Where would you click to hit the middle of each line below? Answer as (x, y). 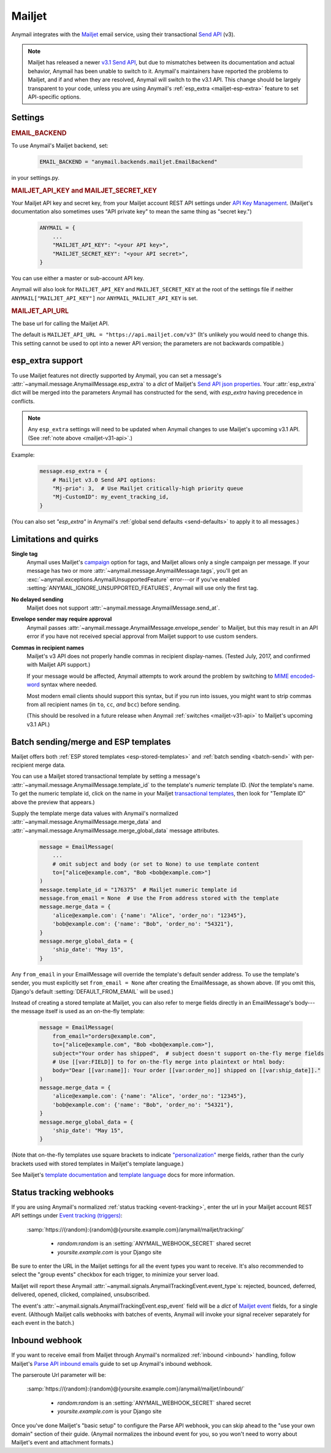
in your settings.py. (36, 178)
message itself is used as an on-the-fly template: (83, 1011)
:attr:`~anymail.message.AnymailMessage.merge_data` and (86, 822)
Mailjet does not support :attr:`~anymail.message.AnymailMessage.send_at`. (123, 608)
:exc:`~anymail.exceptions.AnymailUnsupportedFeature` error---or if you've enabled (133, 579)
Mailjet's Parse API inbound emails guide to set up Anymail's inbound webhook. (112, 1363)
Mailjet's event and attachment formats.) (63, 1443)
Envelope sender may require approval (62, 619)
